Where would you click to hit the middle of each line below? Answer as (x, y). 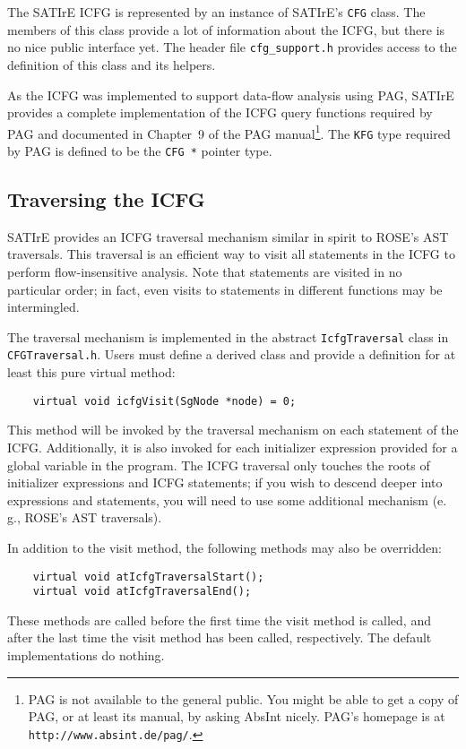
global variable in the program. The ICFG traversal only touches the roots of (219, 465)
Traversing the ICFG (106, 199)
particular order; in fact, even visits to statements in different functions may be (225, 289)
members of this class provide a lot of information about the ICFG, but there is (226, 29)
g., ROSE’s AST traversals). (85, 517)
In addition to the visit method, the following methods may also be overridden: (224, 547)
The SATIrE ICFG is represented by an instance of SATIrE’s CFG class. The (216, 12)
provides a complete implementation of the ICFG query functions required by (220, 112)
